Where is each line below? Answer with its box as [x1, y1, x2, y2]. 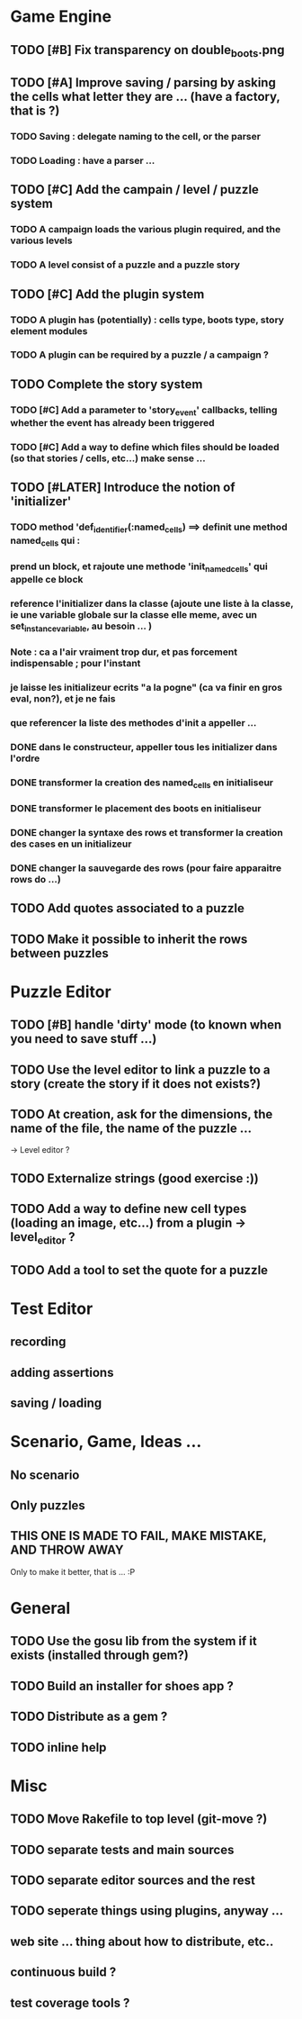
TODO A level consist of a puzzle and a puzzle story [10, 258, 241, 271]
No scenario [10, 1467, 80, 1482]
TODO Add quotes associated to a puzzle [10, 901, 245, 916]
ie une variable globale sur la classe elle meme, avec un [10, 608, 257, 620]
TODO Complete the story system [10, 376, 203, 392]
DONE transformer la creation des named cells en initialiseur [10, 776, 274, 791]
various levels [10, 234, 73, 247]
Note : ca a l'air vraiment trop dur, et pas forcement [10, 646, 237, 658]
